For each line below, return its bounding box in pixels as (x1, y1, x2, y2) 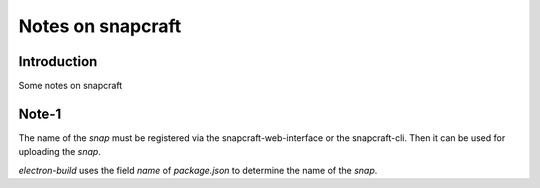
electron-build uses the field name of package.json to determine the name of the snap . (18, 164, 378, 176)
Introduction (18, 53, 98, 70)
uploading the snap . (18, 146, 102, 158)
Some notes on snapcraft (18, 80, 123, 92)
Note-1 (18, 105, 62, 122)
